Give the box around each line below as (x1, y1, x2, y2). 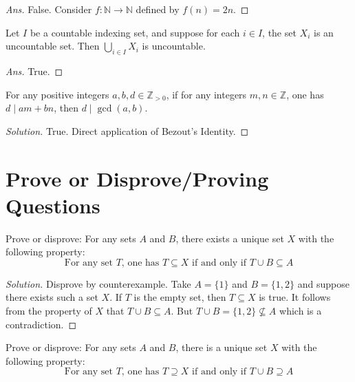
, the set (262, 25, 297, 39)
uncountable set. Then (6, 39, 100, 53)
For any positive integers (6, 87, 109, 101)
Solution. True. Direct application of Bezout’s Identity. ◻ (6, 123, 249, 138)
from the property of (6, 304, 92, 318)
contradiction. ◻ (6, 317, 77, 331)
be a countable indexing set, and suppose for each (30, 25, 240, 39)
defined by (136, 2, 180, 16)
